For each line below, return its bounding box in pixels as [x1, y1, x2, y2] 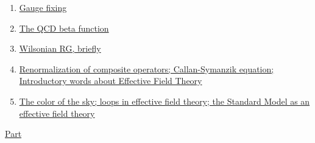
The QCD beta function [19, 21, 109, 34]
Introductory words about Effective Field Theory [19, 74, 202, 87]
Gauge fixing [19, 1, 67, 13]
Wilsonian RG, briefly [19, 42, 101, 55]
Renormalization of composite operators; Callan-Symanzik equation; [19, 62, 274, 75]
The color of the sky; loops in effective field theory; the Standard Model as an [19, 94, 310, 107]
